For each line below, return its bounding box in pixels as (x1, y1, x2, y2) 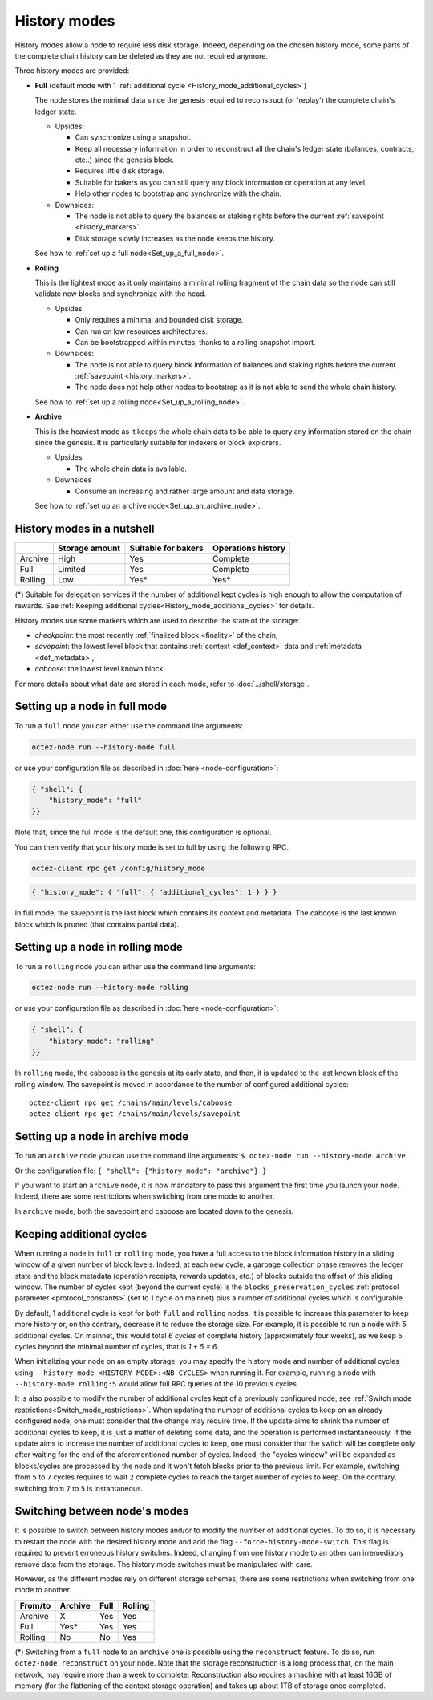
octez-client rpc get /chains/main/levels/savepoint (29, 1110, 241, 1118)
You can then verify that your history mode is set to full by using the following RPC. (14, 842, 289, 852)
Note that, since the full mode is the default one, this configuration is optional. (14, 827, 272, 838)
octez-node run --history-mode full (31, 742, 176, 752)
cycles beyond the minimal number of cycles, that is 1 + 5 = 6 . (14, 1341, 220, 1351)
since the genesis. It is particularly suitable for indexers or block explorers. (34, 438, 281, 448)
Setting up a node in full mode (14, 700, 168, 713)
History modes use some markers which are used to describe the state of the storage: (14, 615, 300, 625)
